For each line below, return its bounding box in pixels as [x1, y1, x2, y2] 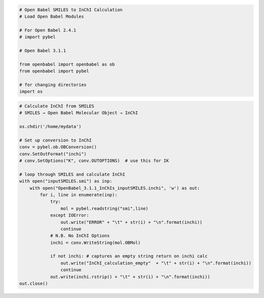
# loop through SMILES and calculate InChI [19, 171, 126, 177]
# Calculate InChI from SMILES [19, 103, 95, 109]
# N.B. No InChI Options [50, 233, 110, 238]
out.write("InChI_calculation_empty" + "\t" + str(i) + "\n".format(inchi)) [60, 260, 252, 266]
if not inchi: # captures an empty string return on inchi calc [50, 254, 208, 259]
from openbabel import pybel [19, 68, 89, 74]
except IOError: [50, 213, 89, 218]
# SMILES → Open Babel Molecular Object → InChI [19, 110, 138, 116]
